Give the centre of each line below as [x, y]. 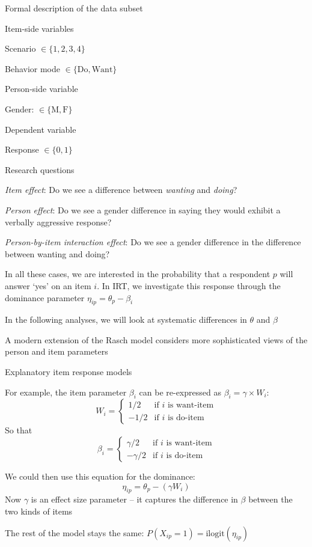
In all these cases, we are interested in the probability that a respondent [138, 274]
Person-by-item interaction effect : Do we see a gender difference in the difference [153, 242]
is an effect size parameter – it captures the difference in [134, 499]
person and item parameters [57, 351]
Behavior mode [33, 68]
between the [271, 499]
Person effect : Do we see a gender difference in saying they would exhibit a [143, 209]
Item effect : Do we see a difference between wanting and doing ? [121, 190]
